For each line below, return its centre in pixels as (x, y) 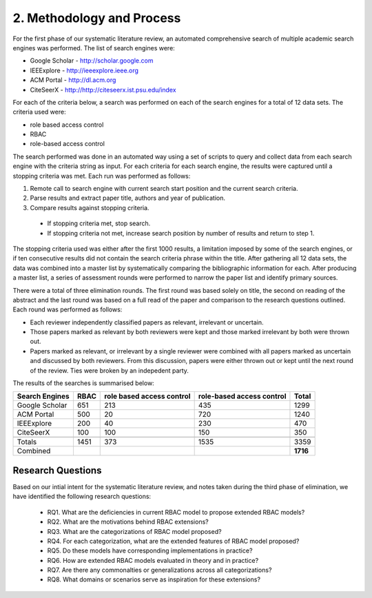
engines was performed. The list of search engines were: (94, 48)
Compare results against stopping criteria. (90, 207)
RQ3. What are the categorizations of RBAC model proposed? (134, 531)
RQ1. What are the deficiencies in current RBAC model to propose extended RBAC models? (176, 512)
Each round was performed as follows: (68, 309)
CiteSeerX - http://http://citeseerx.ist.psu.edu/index (103, 90)
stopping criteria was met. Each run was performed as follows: (102, 176)
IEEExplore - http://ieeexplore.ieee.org (84, 70)
